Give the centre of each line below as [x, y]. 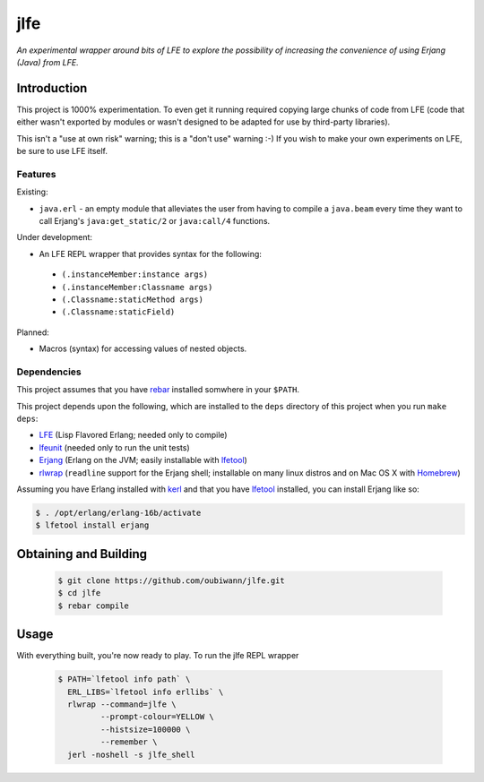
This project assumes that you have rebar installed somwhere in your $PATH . [158, 390]
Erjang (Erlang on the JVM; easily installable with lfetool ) [143, 460]
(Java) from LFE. [48, 62]
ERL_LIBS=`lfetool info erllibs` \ [146, 692]
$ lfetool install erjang [92, 525]
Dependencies [49, 372]
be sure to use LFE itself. [62, 151]
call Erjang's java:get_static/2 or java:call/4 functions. [155, 220]
